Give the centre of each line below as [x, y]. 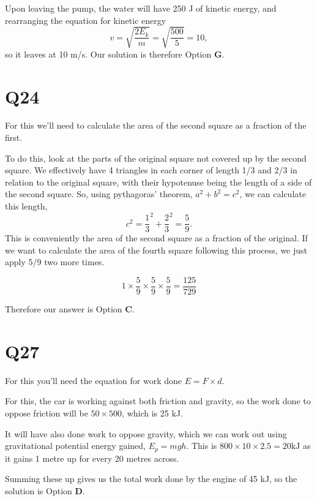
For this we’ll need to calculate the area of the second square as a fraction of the [156, 125]
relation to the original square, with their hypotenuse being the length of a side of [158, 182]
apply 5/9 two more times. [55, 262]
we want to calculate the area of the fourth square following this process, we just [156, 250]
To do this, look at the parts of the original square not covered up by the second [156, 158]
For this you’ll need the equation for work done [93, 380]
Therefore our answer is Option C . [70, 309]
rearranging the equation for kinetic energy [86, 20]
